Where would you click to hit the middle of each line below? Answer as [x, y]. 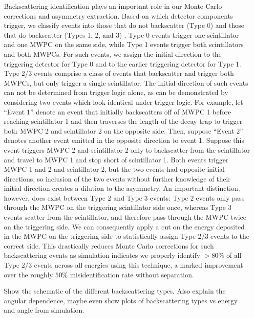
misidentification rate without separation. [132, 274]
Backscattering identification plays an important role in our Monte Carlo [113, 6]
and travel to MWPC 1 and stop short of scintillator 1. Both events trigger [116, 159]
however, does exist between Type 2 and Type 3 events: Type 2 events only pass [124, 197]
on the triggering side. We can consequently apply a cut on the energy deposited [124, 226]
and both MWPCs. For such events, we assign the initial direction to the [113, 54]
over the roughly [29, 274]
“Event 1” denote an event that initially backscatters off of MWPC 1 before [117, 111]
